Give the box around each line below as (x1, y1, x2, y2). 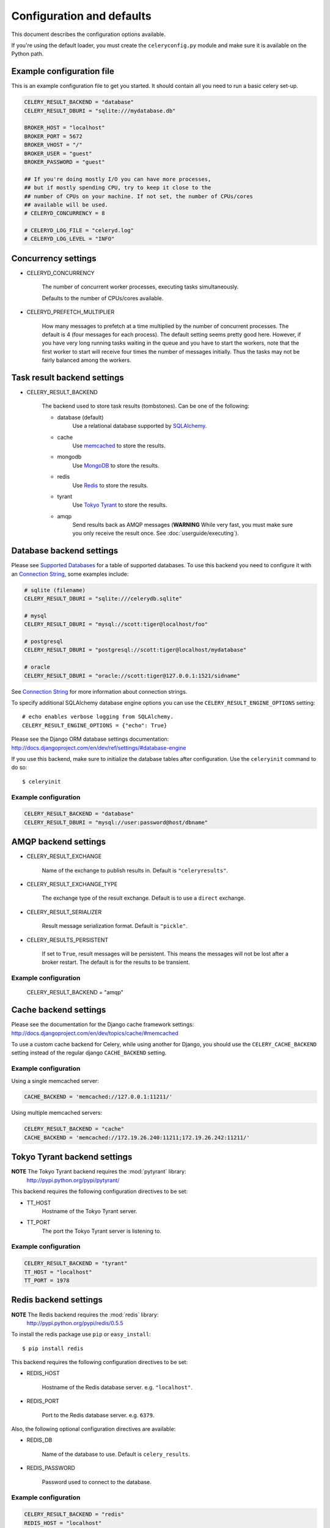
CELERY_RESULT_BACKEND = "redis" (24, 1511, 125, 1518)
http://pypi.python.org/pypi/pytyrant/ (26, 1177, 120, 1184)
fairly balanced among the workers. (42, 356, 131, 364)
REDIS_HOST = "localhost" (24, 1519, 102, 1526)
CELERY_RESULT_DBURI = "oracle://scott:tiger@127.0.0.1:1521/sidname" (24, 672, 241, 679)
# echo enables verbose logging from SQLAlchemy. (22, 713, 174, 721)
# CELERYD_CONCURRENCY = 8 (24, 210, 105, 217)
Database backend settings (11, 546, 119, 556)
